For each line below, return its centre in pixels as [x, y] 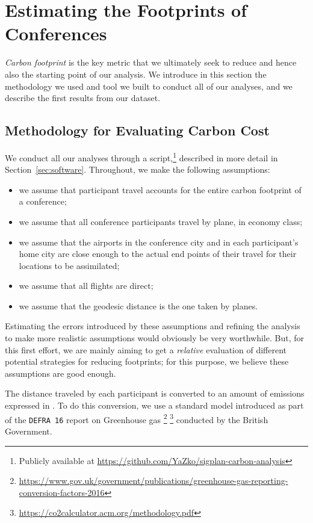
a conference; [43, 201]
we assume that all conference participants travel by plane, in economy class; [161, 221]
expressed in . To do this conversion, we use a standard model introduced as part [154, 405]
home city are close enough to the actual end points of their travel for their [158, 254]
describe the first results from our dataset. [83, 98]
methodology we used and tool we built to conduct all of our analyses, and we [149, 86]
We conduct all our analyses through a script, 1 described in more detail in [141, 156]
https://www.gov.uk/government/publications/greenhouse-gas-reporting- [153, 481]
